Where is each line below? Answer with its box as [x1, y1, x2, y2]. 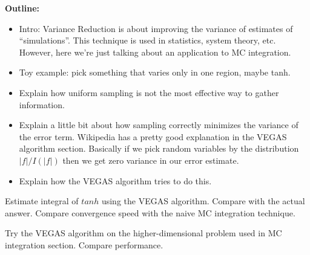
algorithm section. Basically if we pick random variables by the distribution [19, 142, 299, 155]
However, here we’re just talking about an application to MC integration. [19, 45, 291, 58]
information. [19, 98, 65, 111]
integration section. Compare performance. [5, 238, 163, 251]
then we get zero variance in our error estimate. [62, 153, 239, 166]
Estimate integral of [5, 195, 79, 207]
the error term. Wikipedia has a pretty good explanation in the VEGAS [19, 130, 287, 143]
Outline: [5, 2, 40, 14]
